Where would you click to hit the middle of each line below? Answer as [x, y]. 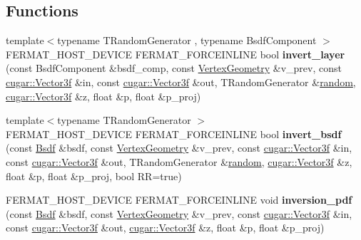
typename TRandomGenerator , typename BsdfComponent [187, 40]
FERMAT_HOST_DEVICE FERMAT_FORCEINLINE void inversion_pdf [179, 200]
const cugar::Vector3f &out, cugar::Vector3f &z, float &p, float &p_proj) [165, 228]
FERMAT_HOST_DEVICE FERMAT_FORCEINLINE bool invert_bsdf [174, 134]
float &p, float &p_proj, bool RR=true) [94, 176]
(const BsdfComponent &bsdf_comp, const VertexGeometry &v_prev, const [174, 68]
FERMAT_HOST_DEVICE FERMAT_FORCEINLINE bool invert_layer [176, 54]
